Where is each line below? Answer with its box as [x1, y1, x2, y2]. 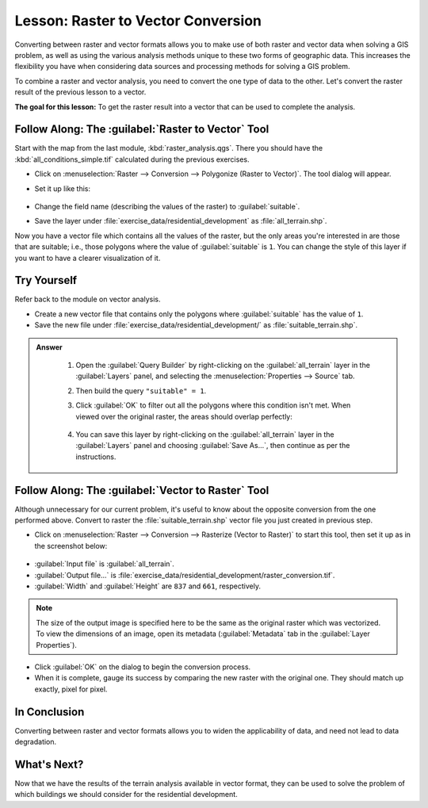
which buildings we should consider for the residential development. [14, 790, 238, 799]
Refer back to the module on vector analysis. [14, 294, 161, 304]
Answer [36, 342, 63, 352]
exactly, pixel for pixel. [34, 684, 108, 694]
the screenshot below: [34, 541, 108, 550]
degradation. [14, 737, 57, 747]
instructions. [75, 452, 117, 461]
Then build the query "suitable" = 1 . [75, 385, 207, 396]
